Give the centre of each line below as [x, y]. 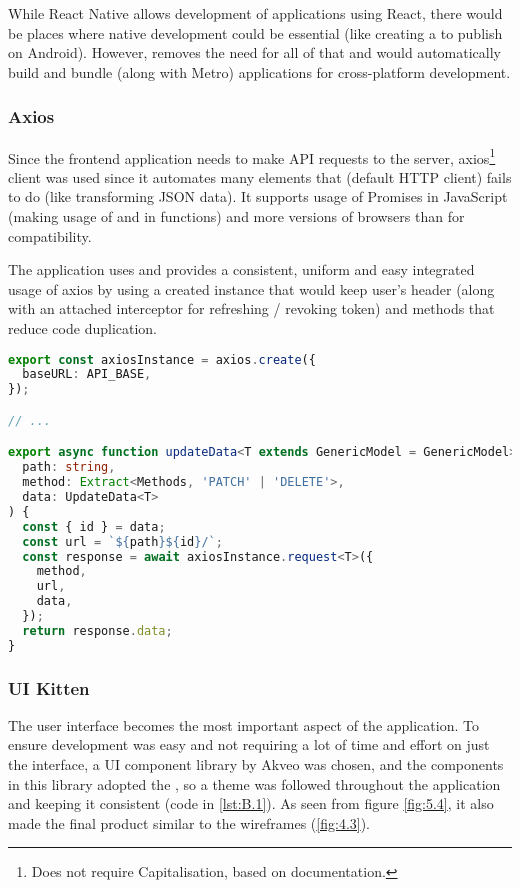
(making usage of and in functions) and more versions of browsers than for [236, 216]
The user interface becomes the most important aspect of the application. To [243, 724]
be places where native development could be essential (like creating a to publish [255, 32]
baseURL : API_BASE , [87, 374]
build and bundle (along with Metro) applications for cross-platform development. [259, 71]
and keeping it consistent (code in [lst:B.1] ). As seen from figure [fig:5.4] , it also [251, 803]
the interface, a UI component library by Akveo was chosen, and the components [256, 764]
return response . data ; [97, 630]
